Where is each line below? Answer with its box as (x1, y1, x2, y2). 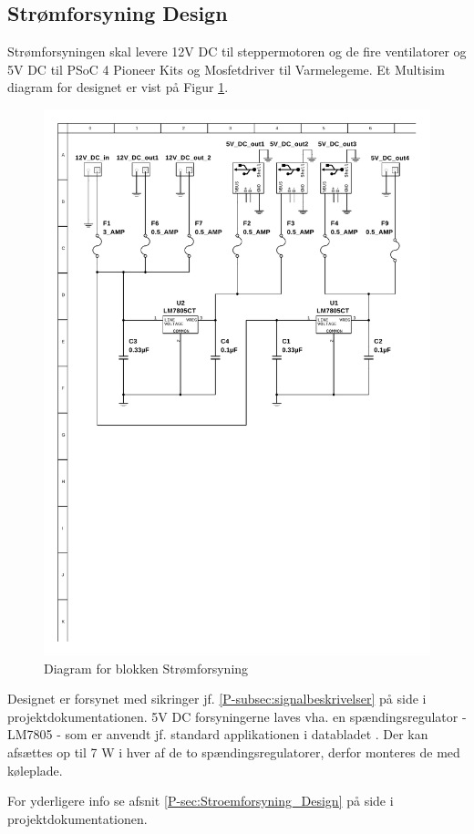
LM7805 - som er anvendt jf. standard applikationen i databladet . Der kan (7, 725, 428, 744)
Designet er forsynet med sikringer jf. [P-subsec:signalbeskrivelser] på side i (7, 689, 427, 708)
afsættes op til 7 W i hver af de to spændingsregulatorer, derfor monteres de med (7, 743, 460, 762)
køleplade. (7, 760, 63, 779)
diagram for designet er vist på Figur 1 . (7, 77, 229, 97)
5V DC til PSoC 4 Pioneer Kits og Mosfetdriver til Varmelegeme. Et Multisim (7, 59, 445, 78)
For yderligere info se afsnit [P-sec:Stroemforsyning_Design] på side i (7, 791, 394, 810)
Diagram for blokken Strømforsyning (44, 658, 249, 677)
